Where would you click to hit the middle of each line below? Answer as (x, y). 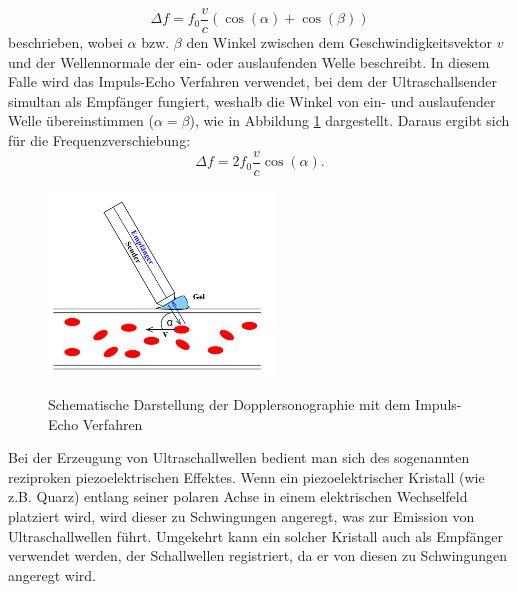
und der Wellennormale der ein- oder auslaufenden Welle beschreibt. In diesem (249, 61)
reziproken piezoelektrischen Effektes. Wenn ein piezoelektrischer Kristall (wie (246, 476)
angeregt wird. (52, 574)
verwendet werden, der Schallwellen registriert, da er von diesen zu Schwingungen (257, 555)
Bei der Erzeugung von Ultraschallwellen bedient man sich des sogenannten (239, 457)
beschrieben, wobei (65, 42)
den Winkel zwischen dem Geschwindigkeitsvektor (339, 42)
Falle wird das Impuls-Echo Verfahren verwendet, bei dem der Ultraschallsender (253, 81)
